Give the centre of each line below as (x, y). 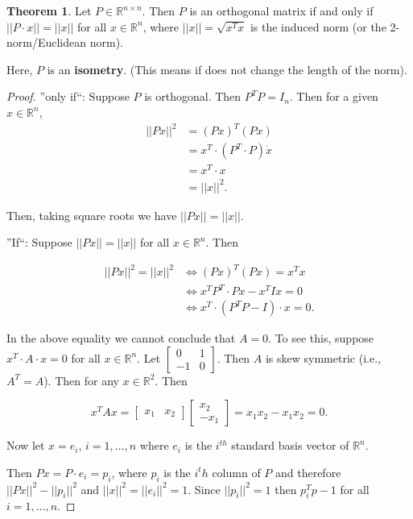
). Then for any (81, 380)
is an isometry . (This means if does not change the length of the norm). (227, 69)
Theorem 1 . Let (49, 10)
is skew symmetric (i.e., (323, 357)
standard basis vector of (290, 445)
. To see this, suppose (321, 338)
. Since (204, 489)
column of (236, 472)
